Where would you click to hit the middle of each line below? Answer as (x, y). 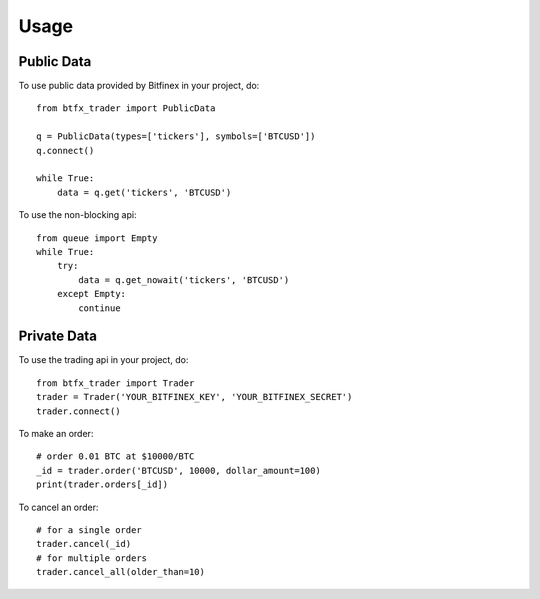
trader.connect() (78, 411)
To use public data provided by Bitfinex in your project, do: (139, 86)
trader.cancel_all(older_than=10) (120, 572)
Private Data (57, 336)
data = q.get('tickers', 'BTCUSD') (144, 192)
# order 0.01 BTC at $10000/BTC (115, 456)
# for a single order (89, 529)
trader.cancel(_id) (84, 544)
